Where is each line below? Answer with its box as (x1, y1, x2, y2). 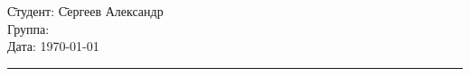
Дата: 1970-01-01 (7, 37, 99, 55)
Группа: (7, 19, 50, 38)
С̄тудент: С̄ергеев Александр (7, 2, 164, 20)
